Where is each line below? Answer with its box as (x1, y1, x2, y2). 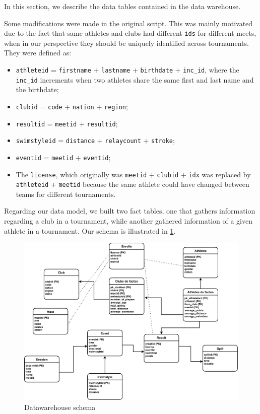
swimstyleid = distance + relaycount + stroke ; (16, 135, 175, 146)
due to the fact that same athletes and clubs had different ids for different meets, (4, 28, 256, 38)
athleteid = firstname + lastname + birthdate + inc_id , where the (16, 64, 239, 75)
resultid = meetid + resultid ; (16, 118, 118, 128)
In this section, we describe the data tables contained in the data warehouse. (4, 1, 241, 11)
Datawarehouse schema (24, 401, 96, 412)
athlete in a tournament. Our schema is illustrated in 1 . (4, 225, 176, 236)
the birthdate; (16, 84, 59, 95)
